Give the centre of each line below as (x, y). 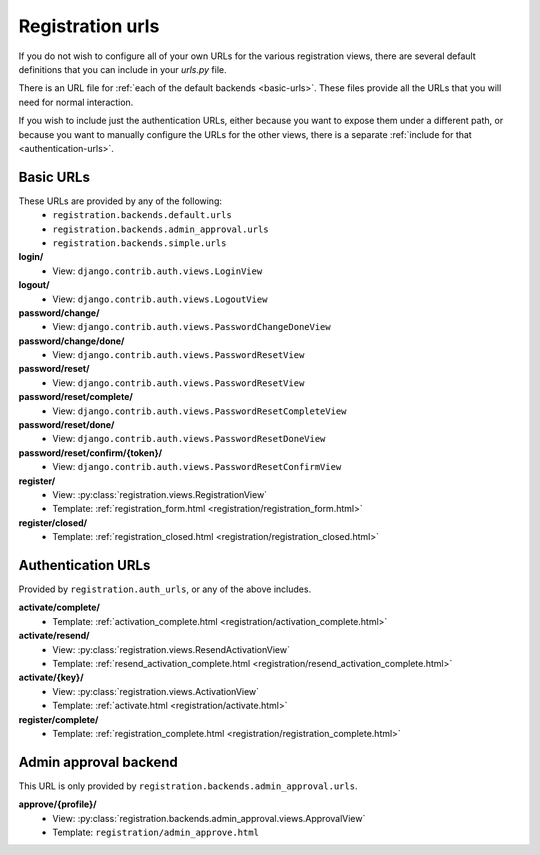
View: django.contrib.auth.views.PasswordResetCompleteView (199, 411)
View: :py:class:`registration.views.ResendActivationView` (171, 649)
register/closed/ (53, 522)
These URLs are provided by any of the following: (120, 201)
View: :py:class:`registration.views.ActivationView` (156, 691)
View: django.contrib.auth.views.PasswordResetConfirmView (197, 467)
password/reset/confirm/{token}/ (90, 452)
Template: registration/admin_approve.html (156, 832)
